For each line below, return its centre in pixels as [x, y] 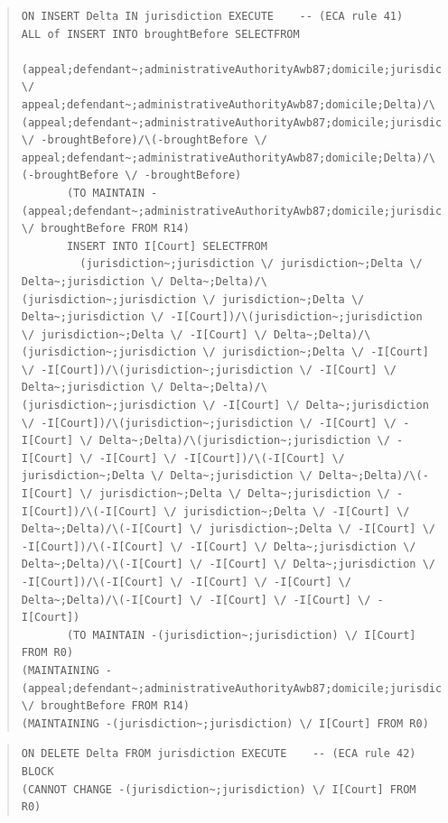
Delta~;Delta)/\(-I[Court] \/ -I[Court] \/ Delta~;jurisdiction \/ [228, 564]
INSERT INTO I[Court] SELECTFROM [167, 246]
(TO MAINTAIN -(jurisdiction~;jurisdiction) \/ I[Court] [241, 635]
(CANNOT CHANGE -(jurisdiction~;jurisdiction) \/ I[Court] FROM [219, 789]
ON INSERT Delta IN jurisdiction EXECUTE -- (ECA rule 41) [212, 16]
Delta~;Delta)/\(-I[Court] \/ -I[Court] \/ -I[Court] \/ [196, 600]
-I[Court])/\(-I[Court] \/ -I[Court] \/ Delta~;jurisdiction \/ [219, 546]
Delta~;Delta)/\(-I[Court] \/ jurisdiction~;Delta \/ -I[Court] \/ [228, 529]
